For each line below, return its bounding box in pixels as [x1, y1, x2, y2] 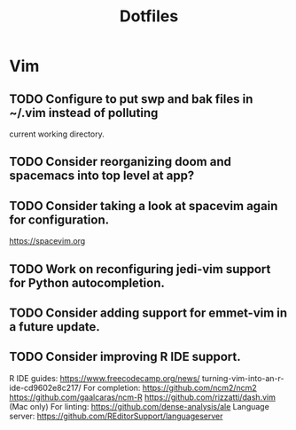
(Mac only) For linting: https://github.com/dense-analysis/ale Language [9, 401, 270, 411]
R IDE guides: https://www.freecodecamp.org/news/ [9, 372, 201, 383]
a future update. [9, 319, 100, 334]
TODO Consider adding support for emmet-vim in [9, 305, 288, 320]
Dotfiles [119, 6, 179, 27]
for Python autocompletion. [9, 275, 166, 290]
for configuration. [9, 212, 109, 227]
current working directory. [9, 129, 105, 139]
